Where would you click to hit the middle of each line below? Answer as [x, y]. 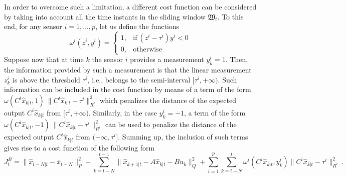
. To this [230, 16]
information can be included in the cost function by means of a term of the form [128, 89]
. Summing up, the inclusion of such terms [183, 137]
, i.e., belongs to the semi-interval [139, 79]
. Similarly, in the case [123, 112]
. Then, [237, 59]
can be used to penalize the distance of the [171, 124]
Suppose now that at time [44, 59]
